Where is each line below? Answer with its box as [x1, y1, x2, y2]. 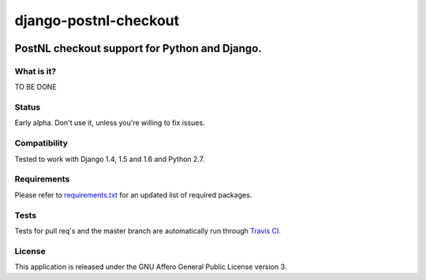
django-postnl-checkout [14, 12, 180, 29]
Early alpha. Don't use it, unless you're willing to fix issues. [14, 118, 205, 127]
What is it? [14, 65, 57, 76]
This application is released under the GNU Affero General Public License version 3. [14, 262, 287, 271]
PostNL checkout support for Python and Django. [14, 42, 262, 55]
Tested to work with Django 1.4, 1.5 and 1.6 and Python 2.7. [14, 154, 205, 164]
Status [14, 102, 41, 113]
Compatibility [14, 138, 69, 149]
